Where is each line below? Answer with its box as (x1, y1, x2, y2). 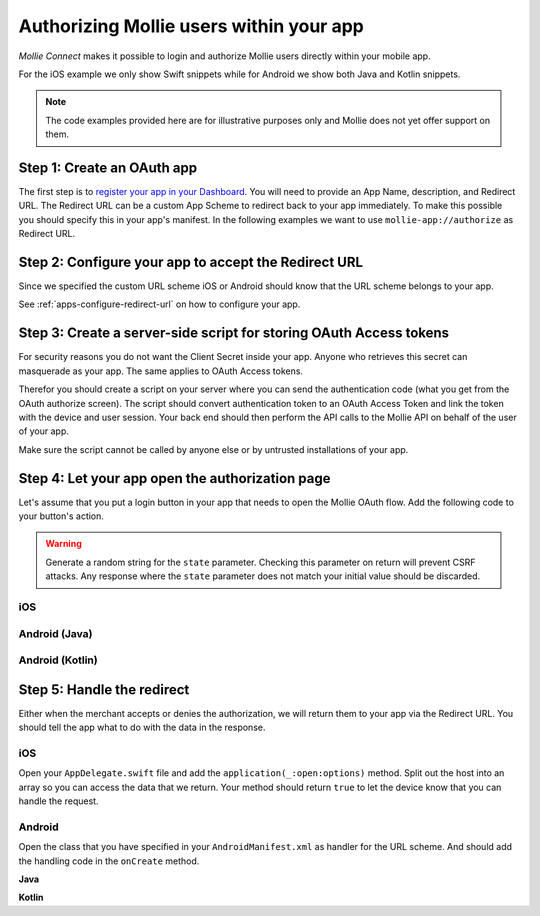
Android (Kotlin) (18, 653, 99, 667)
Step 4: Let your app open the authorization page (18, 470, 331, 487)
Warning (45, 538, 82, 550)
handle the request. (18, 795, 99, 807)
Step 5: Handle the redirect (18, 681, 190, 698)
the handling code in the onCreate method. (18, 855, 200, 867)
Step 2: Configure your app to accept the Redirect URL (18, 254, 364, 270)
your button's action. (18, 510, 105, 522)
